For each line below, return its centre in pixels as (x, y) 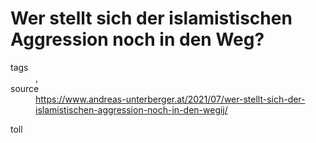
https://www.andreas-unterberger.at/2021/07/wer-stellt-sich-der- (170, 99)
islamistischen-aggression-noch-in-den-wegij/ (131, 109)
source (25, 88)
